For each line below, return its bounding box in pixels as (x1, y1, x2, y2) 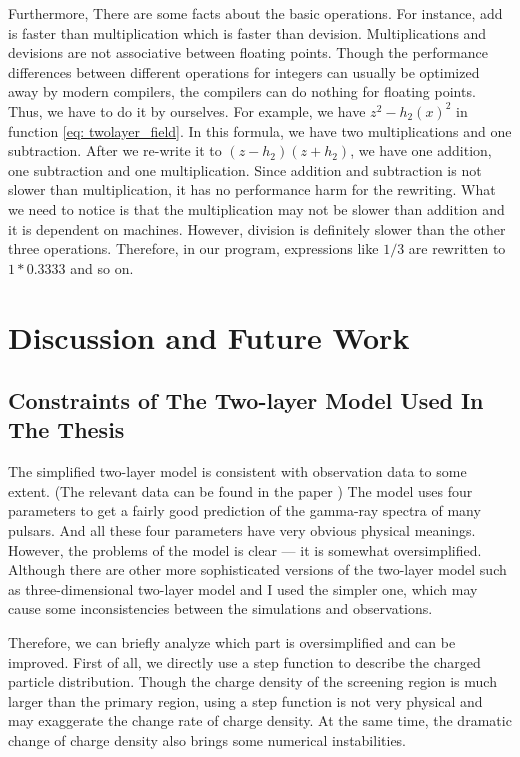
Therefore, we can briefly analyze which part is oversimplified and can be (8, 632, 456, 653)
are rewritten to (408, 238, 506, 259)
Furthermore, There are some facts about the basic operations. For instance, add (8, 3, 503, 23)
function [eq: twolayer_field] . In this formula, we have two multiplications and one (8, 120, 512, 141)
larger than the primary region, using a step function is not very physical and (8, 690, 483, 711)
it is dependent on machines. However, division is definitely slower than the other (8, 218, 506, 239)
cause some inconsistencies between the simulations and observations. (8, 598, 433, 619)
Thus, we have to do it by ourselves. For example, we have (8, 100, 366, 121)
